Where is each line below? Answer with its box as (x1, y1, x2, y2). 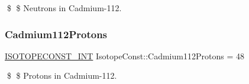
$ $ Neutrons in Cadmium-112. (7, 2, 122, 14)
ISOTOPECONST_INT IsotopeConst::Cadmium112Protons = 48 (5, 49, 244, 62)
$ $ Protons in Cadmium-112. (7, 69, 117, 82)
